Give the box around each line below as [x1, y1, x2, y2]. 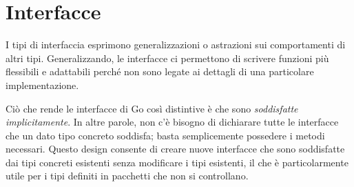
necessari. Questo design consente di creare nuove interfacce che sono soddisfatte [6, 141, 345, 156]
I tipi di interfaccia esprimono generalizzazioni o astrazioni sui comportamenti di [6, 37, 346, 52]
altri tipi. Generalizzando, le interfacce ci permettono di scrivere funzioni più [6, 50, 329, 65]
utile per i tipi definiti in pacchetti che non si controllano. [6, 168, 249, 183]
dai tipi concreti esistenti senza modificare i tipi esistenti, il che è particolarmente [6, 155, 348, 169]
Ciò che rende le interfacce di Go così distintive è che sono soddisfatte [6, 101, 298, 115]
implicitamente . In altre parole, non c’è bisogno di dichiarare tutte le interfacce [6, 115, 339, 129]
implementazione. [6, 77, 79, 92]
